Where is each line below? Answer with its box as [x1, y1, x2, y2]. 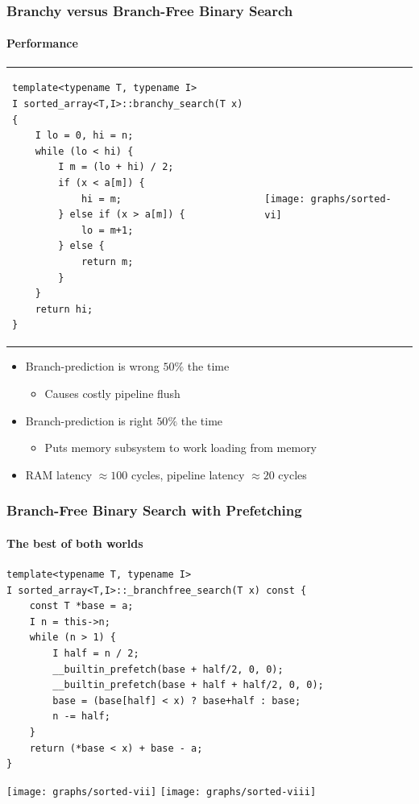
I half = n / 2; [52, 647, 139, 659]
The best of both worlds [6, 534, 143, 551]
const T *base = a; [29, 600, 134, 612]
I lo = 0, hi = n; [35, 130, 134, 142]
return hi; [35, 303, 93, 315]
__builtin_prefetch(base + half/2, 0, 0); [52, 663, 284, 675]
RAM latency [25, 466, 93, 483]
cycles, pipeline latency [131, 466, 245, 483]
